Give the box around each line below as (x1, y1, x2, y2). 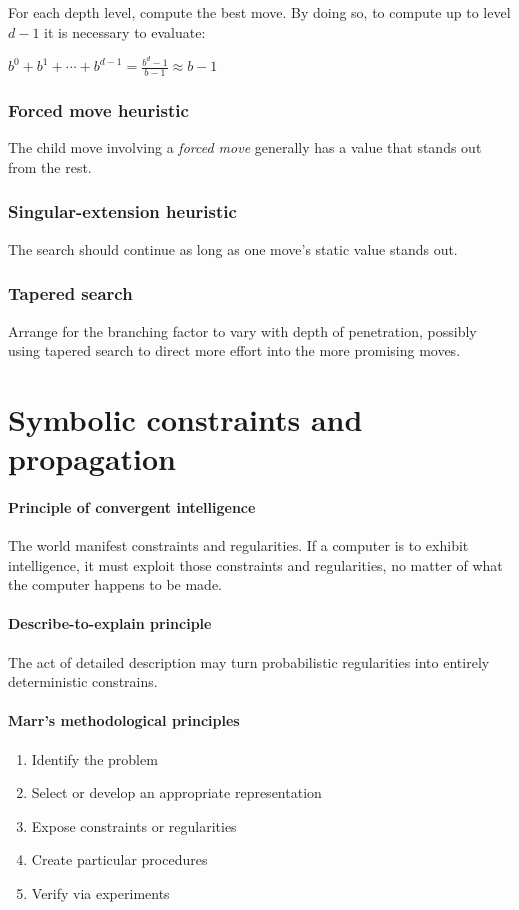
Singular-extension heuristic (8, 199, 237, 224)
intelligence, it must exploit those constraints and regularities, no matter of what (8, 554, 503, 575)
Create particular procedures (31, 849, 208, 870)
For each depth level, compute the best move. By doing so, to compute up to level (8, 2, 511, 22)
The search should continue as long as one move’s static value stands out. (8, 238, 458, 259)
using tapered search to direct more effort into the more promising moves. (8, 340, 461, 361)
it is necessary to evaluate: (44, 21, 206, 42)
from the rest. (8, 156, 92, 177)
